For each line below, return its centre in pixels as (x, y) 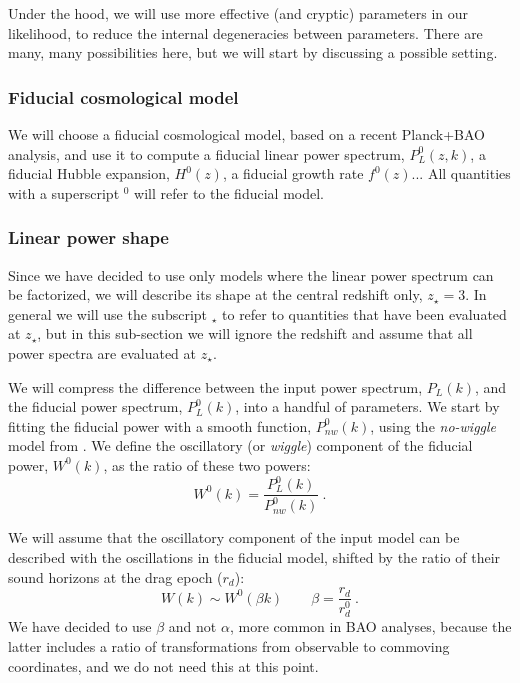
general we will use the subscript (108, 313)
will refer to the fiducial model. (229, 192)
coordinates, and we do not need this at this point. (163, 665)
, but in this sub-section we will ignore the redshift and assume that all (255, 333)
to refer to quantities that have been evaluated (364, 313)
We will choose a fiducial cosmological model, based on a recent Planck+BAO (247, 134)
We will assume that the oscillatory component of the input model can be (234, 537)
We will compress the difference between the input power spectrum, (215, 386)
